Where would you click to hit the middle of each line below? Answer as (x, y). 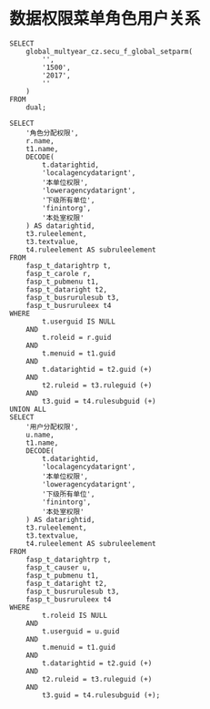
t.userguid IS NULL (79, 321)
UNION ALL (28, 409)
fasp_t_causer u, (59, 567)
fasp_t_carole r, (59, 273)
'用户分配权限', (52, 426)
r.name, (40, 141)
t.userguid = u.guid (81, 631)
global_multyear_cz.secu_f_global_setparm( (110, 51)
